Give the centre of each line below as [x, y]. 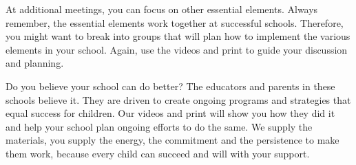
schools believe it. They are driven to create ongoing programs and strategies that [178, 99]
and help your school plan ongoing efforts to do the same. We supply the [159, 126]
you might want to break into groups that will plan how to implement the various [178, 36]
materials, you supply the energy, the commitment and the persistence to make [172, 140]
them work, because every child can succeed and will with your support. [158, 153]
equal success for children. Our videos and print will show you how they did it [170, 113]
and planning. [35, 63]
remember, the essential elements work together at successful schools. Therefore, [175, 22]
